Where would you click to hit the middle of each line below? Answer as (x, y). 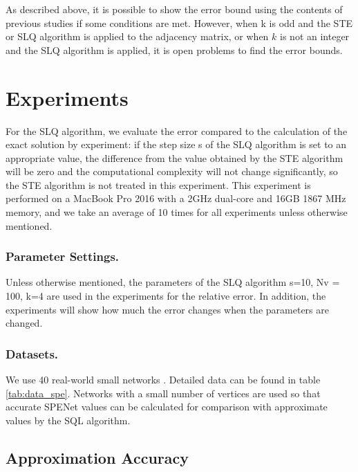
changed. (24, 323)
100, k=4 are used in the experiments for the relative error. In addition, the (166, 296)
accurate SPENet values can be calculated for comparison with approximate (167, 407)
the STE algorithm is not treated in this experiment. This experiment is (158, 184)
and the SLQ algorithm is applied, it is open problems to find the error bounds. (174, 49)
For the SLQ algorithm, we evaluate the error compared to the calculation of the (177, 130)
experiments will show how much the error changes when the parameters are (167, 309)
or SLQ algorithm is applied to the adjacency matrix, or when (137, 36)
